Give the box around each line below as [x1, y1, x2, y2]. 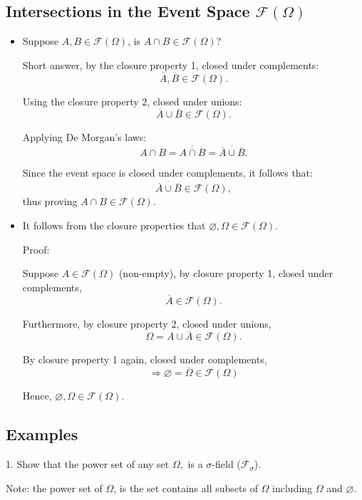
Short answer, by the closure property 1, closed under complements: [22, 57, 319, 72]
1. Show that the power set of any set [6, 457, 170, 472]
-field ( [212, 457, 241, 472]
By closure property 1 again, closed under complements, [22, 352, 267, 367]
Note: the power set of [6, 480, 103, 495]
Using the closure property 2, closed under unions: [22, 93, 242, 108]
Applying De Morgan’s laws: [22, 130, 147, 145]
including [272, 480, 313, 495]
